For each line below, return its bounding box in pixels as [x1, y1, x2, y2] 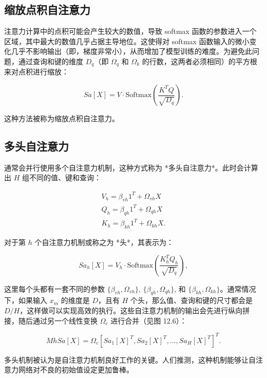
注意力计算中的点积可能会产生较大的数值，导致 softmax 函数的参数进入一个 [4, 26, 257, 36]
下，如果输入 [4, 295, 47, 306]
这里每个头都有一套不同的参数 [4, 283, 105, 294]
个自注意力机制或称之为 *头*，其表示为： [34, 237, 174, 247]
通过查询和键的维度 [18, 55, 83, 66]
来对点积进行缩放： [4, 66, 69, 77]
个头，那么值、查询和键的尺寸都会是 [130, 295, 253, 306]
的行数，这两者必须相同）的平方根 [142, 55, 257, 66]
